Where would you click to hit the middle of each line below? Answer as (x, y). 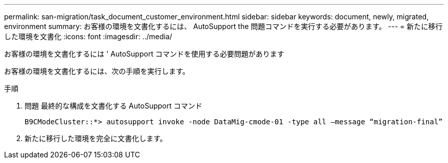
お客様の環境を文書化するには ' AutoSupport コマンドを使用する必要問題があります (144, 54)
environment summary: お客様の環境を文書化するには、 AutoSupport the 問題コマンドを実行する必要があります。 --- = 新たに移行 (223, 26)
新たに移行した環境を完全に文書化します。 (96, 138)
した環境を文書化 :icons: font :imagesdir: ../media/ (88, 36)
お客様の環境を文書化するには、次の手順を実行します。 (97, 71)
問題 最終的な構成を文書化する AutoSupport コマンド (114, 106)
